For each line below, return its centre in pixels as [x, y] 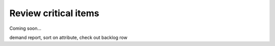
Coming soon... [25, 28]
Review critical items [54, 13]
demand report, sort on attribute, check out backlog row [68, 37]
